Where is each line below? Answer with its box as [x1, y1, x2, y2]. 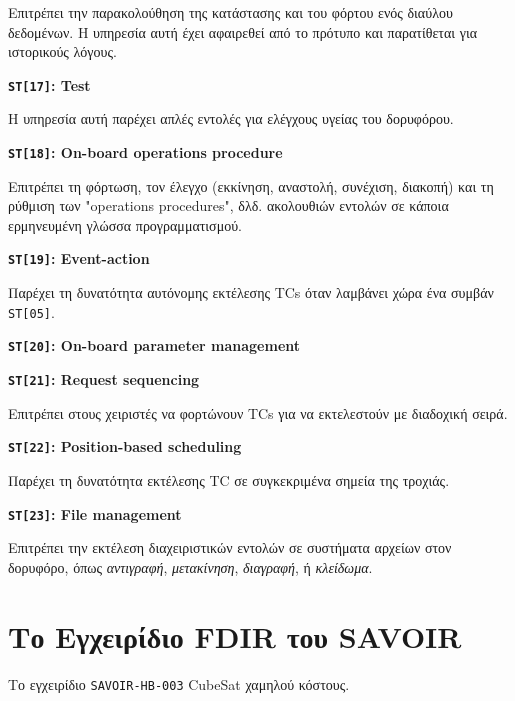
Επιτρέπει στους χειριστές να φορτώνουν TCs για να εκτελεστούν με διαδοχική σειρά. [8, 402, 508, 423]
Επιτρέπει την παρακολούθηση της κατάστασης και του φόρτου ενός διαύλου [8, 2, 453, 22]
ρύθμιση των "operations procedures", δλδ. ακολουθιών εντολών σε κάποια [8, 195, 449, 216]
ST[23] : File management [8, 503, 182, 524]
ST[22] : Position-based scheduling [8, 436, 242, 457]
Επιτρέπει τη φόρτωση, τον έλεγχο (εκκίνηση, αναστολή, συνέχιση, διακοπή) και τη [8, 175, 494, 196]
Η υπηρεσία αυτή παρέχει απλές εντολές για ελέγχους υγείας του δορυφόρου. [8, 108, 454, 129]
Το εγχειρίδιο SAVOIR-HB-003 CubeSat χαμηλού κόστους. [8, 673, 350, 694]
